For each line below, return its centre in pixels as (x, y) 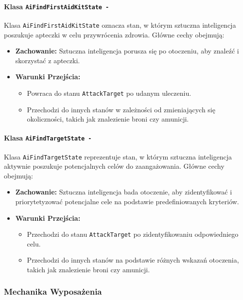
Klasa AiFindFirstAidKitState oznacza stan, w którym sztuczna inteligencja (120, 25)
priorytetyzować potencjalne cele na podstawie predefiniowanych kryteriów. (127, 202)
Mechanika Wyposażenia (53, 291)
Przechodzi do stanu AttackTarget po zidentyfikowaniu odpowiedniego (133, 234)
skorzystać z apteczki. (48, 60)
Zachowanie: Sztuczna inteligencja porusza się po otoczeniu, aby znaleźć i (127, 51)
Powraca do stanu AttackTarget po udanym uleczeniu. (109, 93)
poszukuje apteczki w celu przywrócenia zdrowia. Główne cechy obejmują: (114, 34)
